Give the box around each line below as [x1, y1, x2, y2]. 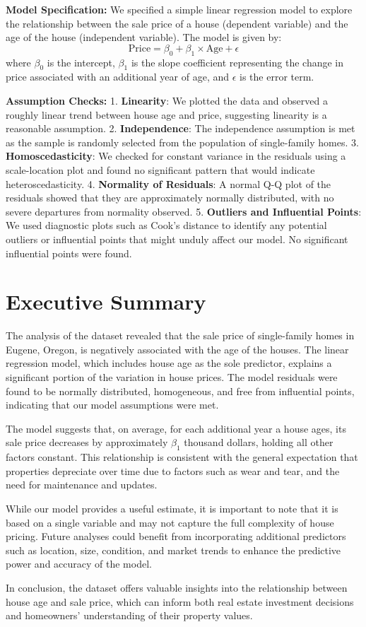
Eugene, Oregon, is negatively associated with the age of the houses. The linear [6, 341, 349, 356]
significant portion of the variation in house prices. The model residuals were [6, 370, 338, 384]
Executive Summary [6, 287, 206, 316]
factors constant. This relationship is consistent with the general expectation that [6, 450, 358, 464]
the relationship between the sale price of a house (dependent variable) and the [6, 16, 348, 30]
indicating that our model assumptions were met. [6, 397, 219, 412]
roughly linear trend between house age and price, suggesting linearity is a [6, 107, 327, 122]
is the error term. [240, 69, 314, 84]
